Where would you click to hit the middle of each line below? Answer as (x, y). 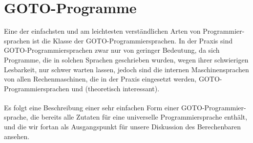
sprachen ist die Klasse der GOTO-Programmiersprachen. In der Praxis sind (118, 40)
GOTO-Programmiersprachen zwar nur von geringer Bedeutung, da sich (112, 50)
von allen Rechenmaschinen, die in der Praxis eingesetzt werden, (100, 79)
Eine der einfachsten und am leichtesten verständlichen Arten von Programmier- (124, 31)
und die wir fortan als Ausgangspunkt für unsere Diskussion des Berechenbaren (123, 127)
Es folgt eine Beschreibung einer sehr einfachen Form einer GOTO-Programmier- (125, 107)
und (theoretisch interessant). (116, 88)
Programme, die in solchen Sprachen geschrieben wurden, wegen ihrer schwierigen (126, 59)
